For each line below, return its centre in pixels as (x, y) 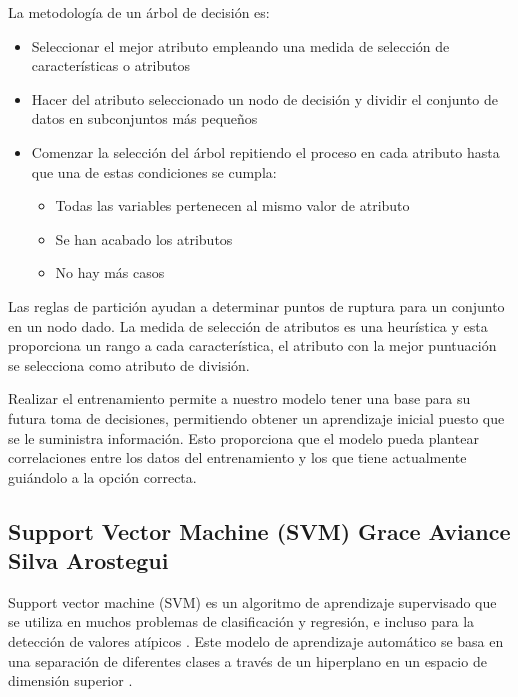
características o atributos (111, 65)
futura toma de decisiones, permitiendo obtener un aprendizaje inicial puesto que (256, 417)
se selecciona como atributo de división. (129, 364)
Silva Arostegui (88, 560)
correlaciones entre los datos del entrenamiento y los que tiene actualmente (237, 457)
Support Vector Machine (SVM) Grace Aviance (259, 530)
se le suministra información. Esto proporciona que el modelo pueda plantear (243, 437)
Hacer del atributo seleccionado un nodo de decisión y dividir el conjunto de (264, 98)
